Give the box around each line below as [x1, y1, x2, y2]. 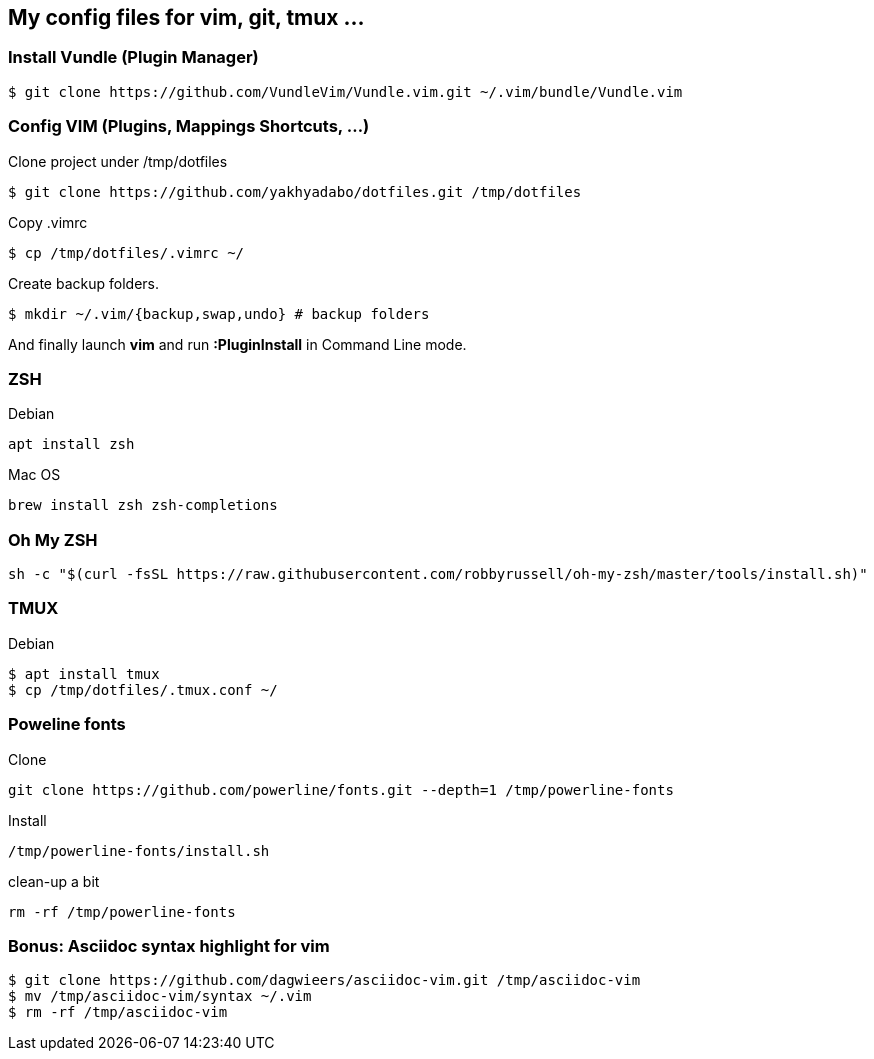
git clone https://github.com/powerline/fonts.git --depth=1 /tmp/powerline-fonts [8, 781, 674, 798]
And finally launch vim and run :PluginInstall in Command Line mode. [8, 335, 467, 353]
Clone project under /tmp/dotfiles [8, 152, 228, 170]
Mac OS [8, 466, 61, 484]
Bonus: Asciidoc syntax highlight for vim [8, 935, 330, 956]
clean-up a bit [8, 872, 100, 890]
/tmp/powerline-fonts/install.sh [8, 842, 270, 859]
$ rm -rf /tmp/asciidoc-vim [8, 1004, 228, 1021]
